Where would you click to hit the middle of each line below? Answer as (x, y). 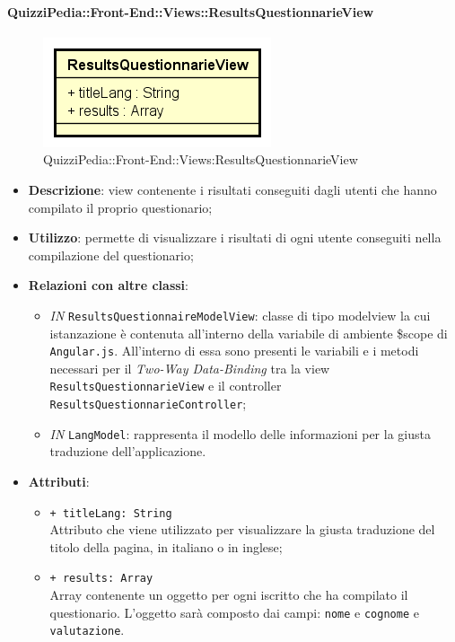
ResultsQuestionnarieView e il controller (166, 386)
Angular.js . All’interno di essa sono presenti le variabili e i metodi (234, 351)
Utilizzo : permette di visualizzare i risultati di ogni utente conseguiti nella (235, 237)
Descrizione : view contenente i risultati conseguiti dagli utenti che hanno (232, 189)
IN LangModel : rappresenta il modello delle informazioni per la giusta (240, 433)
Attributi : (59, 482)
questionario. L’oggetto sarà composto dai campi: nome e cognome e (234, 612)
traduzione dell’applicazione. (128, 451)
